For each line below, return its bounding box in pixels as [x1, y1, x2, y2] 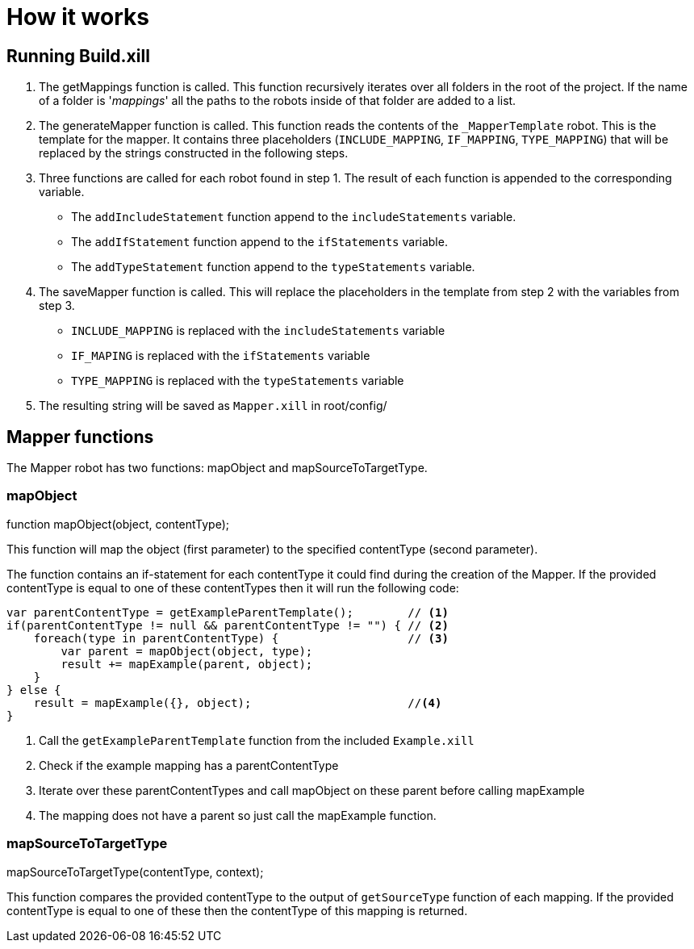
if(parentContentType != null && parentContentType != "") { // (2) [6, 618, 449, 632]
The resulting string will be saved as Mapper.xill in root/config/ [39, 399, 387, 413]
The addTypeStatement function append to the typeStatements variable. [71, 260, 475, 274]
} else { [6, 683, 61, 696]
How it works [6, 3, 149, 31]
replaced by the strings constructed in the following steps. [39, 146, 349, 161]
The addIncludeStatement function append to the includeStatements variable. [71, 210, 516, 224]
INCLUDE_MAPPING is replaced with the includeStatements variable [71, 324, 445, 338]
